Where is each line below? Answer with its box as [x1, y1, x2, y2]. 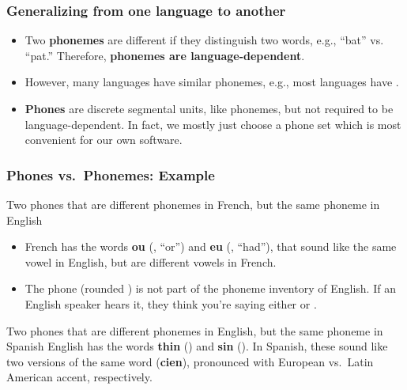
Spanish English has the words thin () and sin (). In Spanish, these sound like [6, 338, 388, 354]
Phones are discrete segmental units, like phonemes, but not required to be [24, 100, 394, 116]
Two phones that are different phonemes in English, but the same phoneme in [6, 322, 383, 339]
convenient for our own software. [24, 131, 183, 148]
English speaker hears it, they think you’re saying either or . [24, 295, 317, 312]
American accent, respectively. [6, 369, 153, 385]
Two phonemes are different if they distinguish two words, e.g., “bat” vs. [24, 32, 384, 48]
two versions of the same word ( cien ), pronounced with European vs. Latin [6, 353, 374, 369]
